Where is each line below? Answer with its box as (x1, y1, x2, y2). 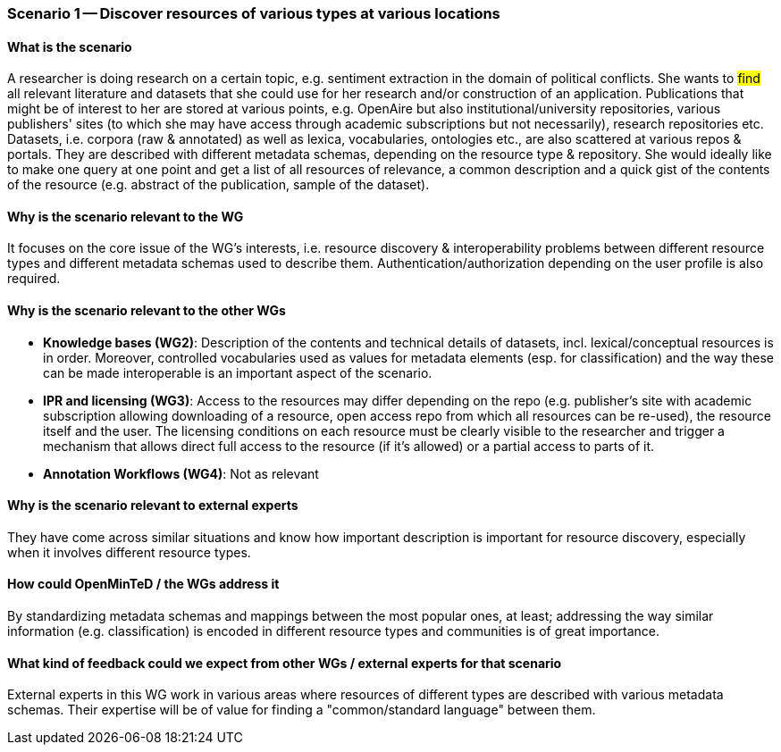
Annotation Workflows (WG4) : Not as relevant (43, 465, 319, 481)
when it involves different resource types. (7, 544, 251, 560)
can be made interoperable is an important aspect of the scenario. (43, 364, 432, 380)
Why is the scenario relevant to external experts (7, 497, 298, 514)
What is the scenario (7, 38, 132, 54)
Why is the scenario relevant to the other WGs (7, 303, 286, 319)
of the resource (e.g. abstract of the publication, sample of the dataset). (7, 177, 430, 193)
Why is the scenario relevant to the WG (7, 208, 244, 224)
